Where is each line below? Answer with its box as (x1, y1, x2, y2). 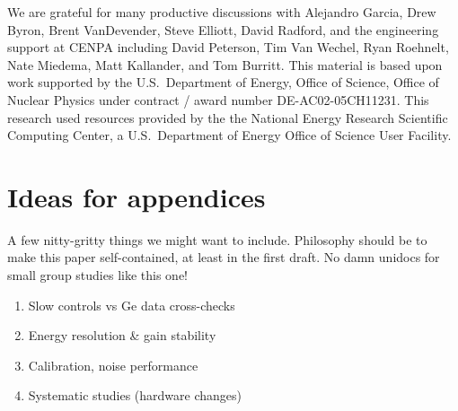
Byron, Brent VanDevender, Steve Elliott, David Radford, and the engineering (7, 20, 439, 39)
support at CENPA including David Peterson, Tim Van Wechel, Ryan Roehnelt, (7, 38, 449, 57)
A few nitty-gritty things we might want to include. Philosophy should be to (7, 230, 427, 249)
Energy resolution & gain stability (28, 326, 216, 345)
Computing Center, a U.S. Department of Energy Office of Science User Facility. (7, 126, 452, 144)
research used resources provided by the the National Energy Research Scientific (7, 108, 448, 127)
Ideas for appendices (7, 178, 266, 214)
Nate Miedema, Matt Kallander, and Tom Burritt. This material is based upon (7, 55, 443, 74)
